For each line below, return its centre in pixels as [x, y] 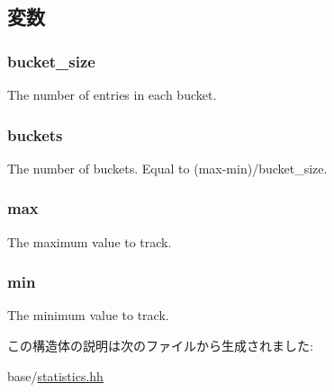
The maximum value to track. [90, 241]
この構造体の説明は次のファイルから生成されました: [160, 346]
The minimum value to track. [88, 315]
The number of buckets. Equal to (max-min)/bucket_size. [167, 168]
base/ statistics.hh [55, 375]
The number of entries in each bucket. [112, 94]
